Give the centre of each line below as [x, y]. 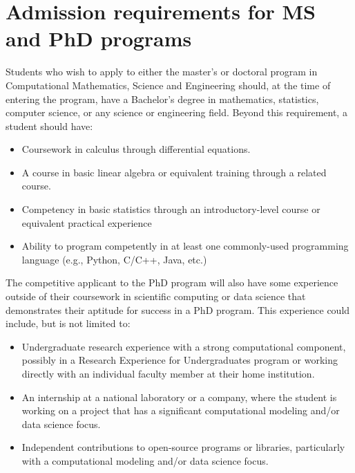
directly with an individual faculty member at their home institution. [168, 373]
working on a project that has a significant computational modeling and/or [181, 410]
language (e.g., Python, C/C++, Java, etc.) [114, 259]
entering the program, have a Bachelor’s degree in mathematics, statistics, [162, 99]
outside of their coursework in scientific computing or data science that [156, 296]
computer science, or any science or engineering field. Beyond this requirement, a [176, 112]
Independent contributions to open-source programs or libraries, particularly [183, 447]
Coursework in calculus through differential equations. [136, 149]
